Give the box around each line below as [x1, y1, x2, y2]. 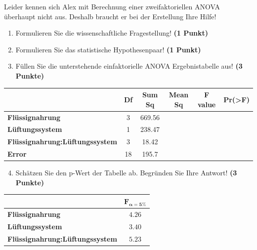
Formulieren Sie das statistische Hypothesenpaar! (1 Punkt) [15, 44, 201, 54]
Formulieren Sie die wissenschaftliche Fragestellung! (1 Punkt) [15, 28, 209, 38]
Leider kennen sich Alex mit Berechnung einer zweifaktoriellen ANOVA [4, 1, 220, 11]
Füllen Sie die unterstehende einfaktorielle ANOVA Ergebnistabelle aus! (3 [15, 61, 243, 71]
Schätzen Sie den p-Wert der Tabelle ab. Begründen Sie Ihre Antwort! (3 [15, 167, 237, 178]
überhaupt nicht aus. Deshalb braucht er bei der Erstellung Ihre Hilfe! [4, 11, 216, 21]
